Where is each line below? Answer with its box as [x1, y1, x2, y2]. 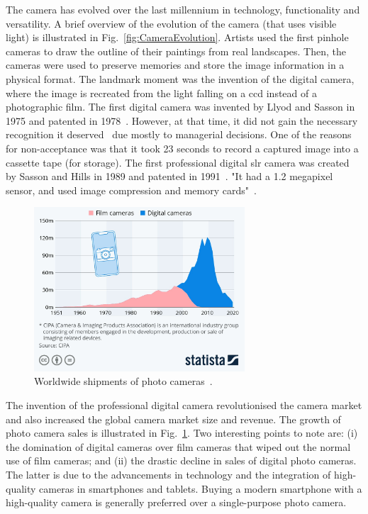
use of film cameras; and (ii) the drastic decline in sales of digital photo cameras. [6, 453, 357, 468]
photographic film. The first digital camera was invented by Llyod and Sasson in [6, 99, 355, 114]
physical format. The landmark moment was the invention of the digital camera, [6, 71, 355, 86]
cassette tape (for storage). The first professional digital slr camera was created [6, 155, 350, 169]
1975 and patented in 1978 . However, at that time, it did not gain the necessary [6, 113, 358, 128]
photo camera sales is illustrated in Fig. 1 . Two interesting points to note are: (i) [6, 425, 358, 440]
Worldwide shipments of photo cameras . [34, 374, 213, 389]
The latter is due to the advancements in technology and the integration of [6, 467, 331, 482]
